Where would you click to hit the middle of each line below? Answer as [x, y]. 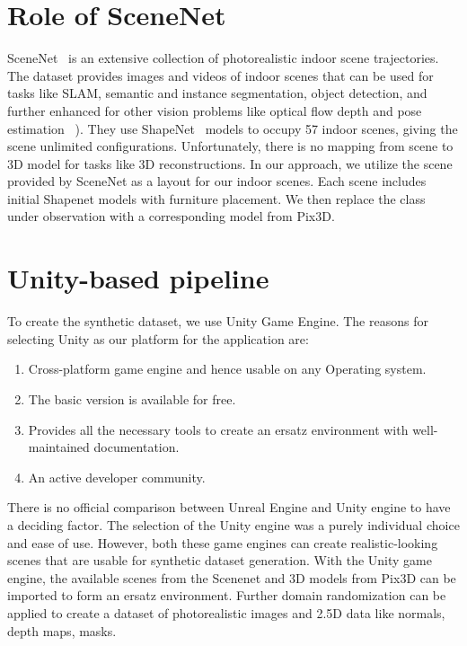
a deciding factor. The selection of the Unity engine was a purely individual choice [233, 524]
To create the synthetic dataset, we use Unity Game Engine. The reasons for [218, 321]
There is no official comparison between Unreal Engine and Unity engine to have [229, 507]
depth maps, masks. [62, 630]
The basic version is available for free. [132, 398]
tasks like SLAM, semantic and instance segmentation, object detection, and [217, 93]
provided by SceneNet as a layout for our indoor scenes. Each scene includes [217, 181]
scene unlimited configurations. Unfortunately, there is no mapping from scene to [230, 146]
